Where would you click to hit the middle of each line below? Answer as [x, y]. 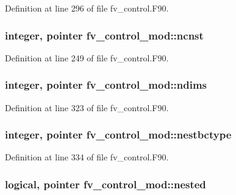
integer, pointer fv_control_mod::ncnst [104, 35]
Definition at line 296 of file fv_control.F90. [87, 8]
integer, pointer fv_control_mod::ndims [106, 85]
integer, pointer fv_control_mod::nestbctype [118, 135]
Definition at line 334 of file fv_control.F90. [87, 157]
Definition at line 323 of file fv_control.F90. [87, 107]
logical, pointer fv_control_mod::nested [105, 184]
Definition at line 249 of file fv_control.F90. [87, 57]
